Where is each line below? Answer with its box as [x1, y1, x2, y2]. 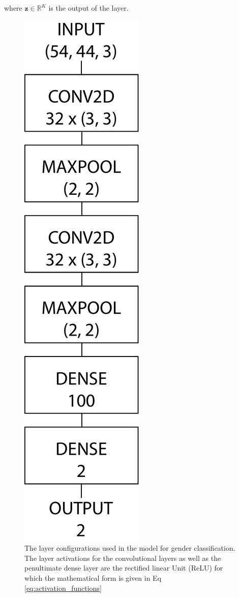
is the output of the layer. [48, 3, 129, 13]
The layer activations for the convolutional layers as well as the [24, 552, 221, 563]
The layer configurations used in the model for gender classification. [24, 543, 235, 553]
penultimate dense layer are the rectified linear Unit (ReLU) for [24, 562, 223, 573]
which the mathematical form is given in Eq [24, 572, 162, 583]
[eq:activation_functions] [24, 582, 102, 593]
